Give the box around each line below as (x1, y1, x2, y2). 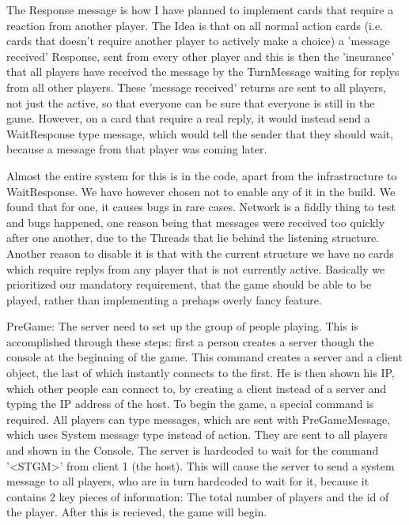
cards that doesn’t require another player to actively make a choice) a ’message (6, 32, 390, 49)
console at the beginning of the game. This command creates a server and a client (6, 349, 403, 365)
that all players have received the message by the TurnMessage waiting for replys (6, 63, 400, 80)
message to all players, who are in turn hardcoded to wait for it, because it (6, 473, 369, 489)
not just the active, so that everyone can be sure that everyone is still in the (6, 94, 375, 111)
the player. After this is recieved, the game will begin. (6, 504, 267, 520)
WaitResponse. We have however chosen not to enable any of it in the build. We (6, 183, 396, 199)
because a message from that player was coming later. (6, 141, 267, 157)
